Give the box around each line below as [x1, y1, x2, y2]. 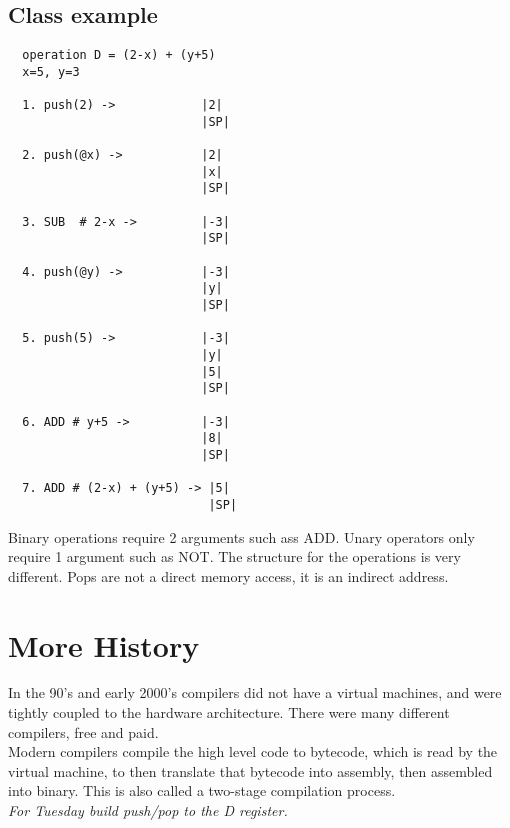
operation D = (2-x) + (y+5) [22, 48, 216, 63]
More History [8, 624, 200, 665]
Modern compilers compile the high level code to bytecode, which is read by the [8, 741, 498, 762]
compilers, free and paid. [8, 721, 159, 742]
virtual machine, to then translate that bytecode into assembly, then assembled [8, 760, 493, 781]
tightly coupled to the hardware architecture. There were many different [8, 702, 450, 723]
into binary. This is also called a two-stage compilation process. [8, 780, 396, 801]
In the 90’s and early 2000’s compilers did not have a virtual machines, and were [8, 682, 502, 703]
